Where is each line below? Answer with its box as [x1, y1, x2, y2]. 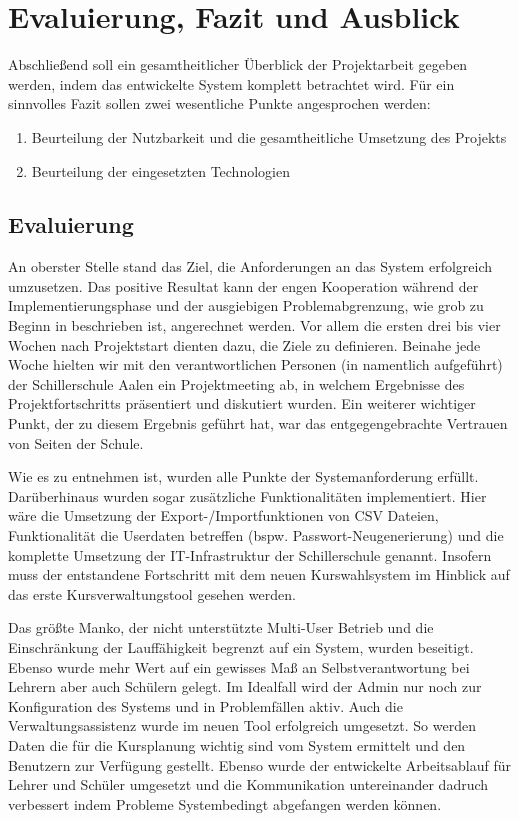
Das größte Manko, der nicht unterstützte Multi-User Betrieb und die [8, 617, 434, 638]
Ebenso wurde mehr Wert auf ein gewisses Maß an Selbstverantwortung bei [8, 656, 470, 677]
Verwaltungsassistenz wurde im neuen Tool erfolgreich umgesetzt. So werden [8, 715, 476, 736]
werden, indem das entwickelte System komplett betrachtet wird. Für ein [8, 73, 455, 94]
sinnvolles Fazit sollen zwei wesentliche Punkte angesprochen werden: [8, 93, 431, 114]
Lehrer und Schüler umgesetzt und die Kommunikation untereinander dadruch [8, 774, 489, 795]
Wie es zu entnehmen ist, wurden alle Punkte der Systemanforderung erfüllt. [8, 466, 479, 487]
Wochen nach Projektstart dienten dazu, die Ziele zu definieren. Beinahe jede [8, 334, 481, 355]
